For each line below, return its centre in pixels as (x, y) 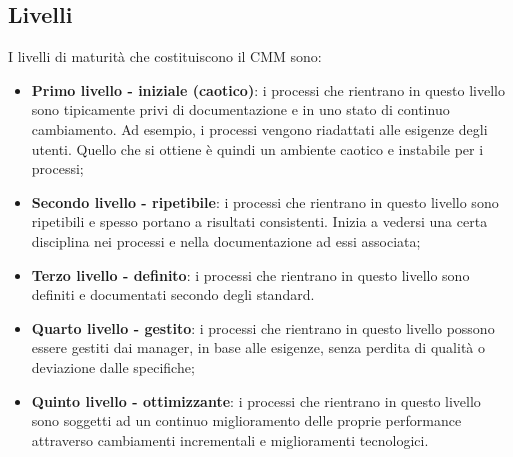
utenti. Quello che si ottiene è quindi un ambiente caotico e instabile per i (257, 148)
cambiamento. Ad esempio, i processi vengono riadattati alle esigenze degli (259, 128)
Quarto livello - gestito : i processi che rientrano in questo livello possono (263, 327)
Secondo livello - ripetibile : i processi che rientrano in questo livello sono (265, 201)
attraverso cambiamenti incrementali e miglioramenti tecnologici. (230, 439)
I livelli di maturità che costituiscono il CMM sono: (165, 56)
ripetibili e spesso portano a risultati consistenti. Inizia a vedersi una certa (259, 221)
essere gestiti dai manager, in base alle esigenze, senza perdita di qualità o (258, 347)
